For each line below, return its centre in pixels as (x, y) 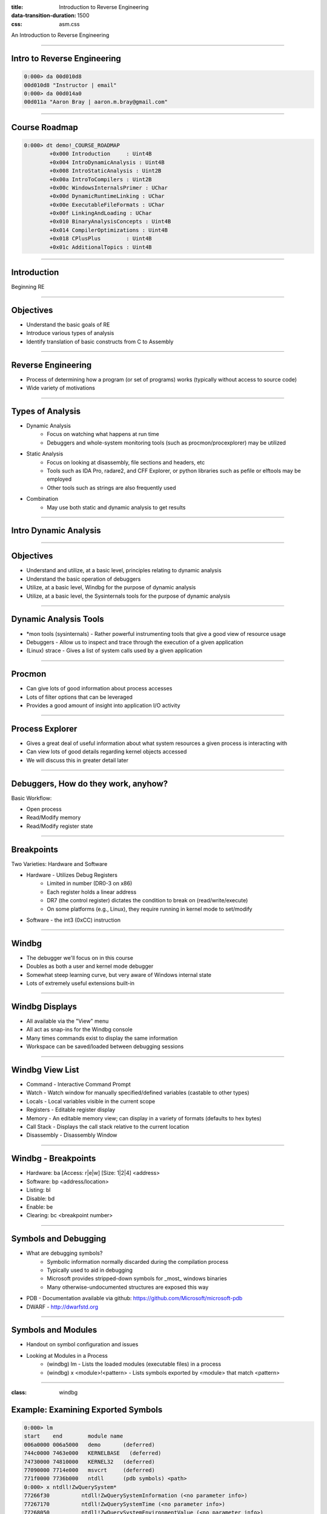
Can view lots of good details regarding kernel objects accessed (107, 752)
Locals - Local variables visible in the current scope (91, 1101)
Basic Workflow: (31, 798)
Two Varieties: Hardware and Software (59, 864)
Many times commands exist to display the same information (102, 1038)
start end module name (74, 1436)
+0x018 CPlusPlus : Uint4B (101, 239)
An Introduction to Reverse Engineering (60, 35)
